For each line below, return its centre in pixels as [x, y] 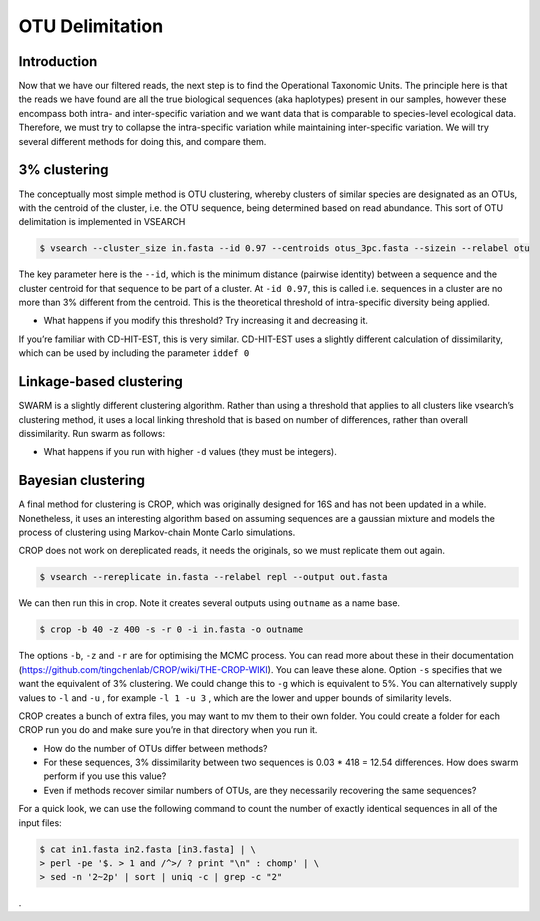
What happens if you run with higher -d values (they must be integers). [190, 452]
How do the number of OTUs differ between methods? [155, 748]
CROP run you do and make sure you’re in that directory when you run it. [168, 730]
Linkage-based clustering [101, 381]
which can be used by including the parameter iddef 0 [134, 353]
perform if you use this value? [105, 776]
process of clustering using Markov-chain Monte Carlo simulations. [157, 532]
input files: [40, 822]
